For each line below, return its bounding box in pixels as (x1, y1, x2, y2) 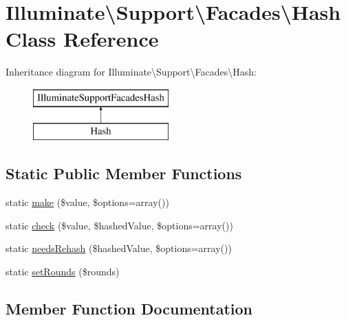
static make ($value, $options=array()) (6, 195, 169, 209)
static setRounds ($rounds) (6, 264, 120, 279)
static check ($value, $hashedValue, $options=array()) (6, 218, 233, 232)
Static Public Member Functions (6, 163, 242, 184)
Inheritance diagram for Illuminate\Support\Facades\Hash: (6, 65, 257, 79)
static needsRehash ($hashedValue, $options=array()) (6, 241, 232, 255)
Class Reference (6, 25, 159, 53)
